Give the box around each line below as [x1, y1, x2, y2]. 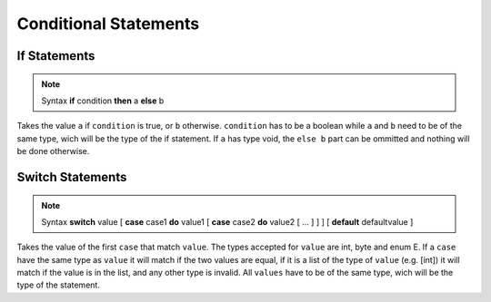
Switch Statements [16, 169, 127, 185]
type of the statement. [16, 279, 100, 290]
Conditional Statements [16, 14, 200, 34]
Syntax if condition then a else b [41, 95, 165, 106]
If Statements [16, 48, 95, 63]
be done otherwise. [16, 146, 90, 157]
